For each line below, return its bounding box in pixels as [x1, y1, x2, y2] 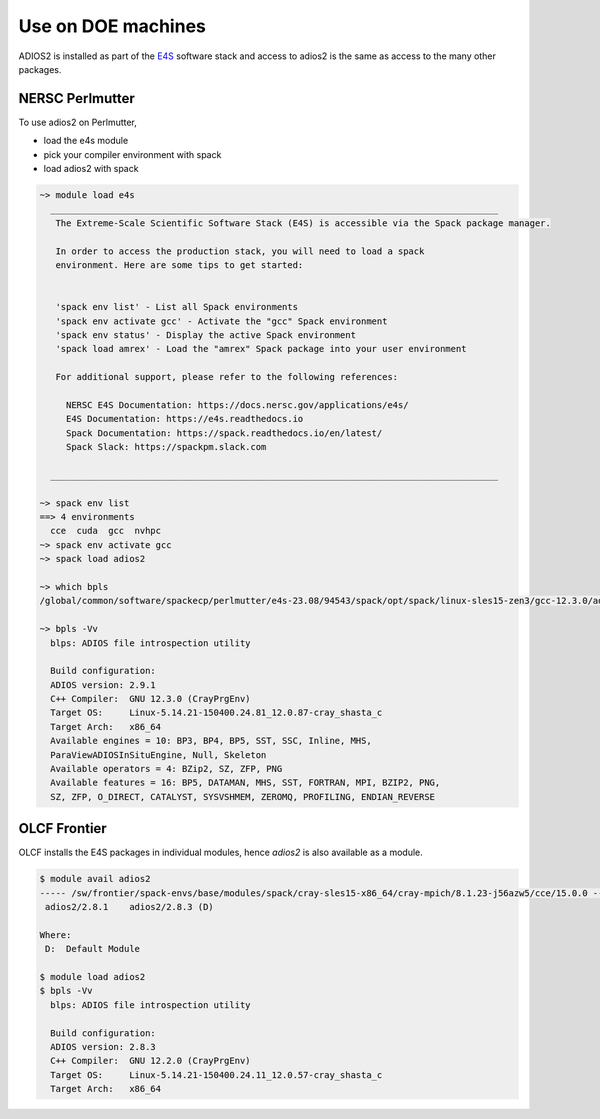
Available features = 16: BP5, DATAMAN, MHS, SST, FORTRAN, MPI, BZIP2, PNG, [50, 777, 441, 789]
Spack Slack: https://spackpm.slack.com [65, 441, 267, 453]
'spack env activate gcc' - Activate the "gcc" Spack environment [55, 315, 388, 327]
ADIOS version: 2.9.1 [50, 679, 157, 690]
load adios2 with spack [43, 163, 139, 175]
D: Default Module [45, 943, 140, 955]
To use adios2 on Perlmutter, [18, 116, 137, 128]
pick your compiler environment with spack [43, 148, 222, 160]
